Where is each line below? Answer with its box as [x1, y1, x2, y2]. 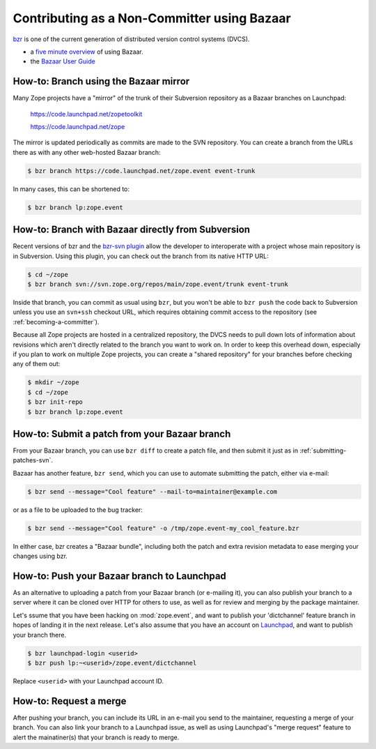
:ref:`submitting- [299, 446, 347, 455]
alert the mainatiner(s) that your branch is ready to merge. [13, 733, 180, 741]
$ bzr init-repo [27, 398, 84, 406]
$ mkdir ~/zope [27, 379, 79, 386]
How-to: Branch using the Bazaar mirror [13, 75, 190, 87]
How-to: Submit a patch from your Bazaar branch [13, 428, 231, 439]
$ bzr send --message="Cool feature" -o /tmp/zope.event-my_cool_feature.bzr [27, 524, 299, 532]
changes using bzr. [13, 552, 68, 561]
